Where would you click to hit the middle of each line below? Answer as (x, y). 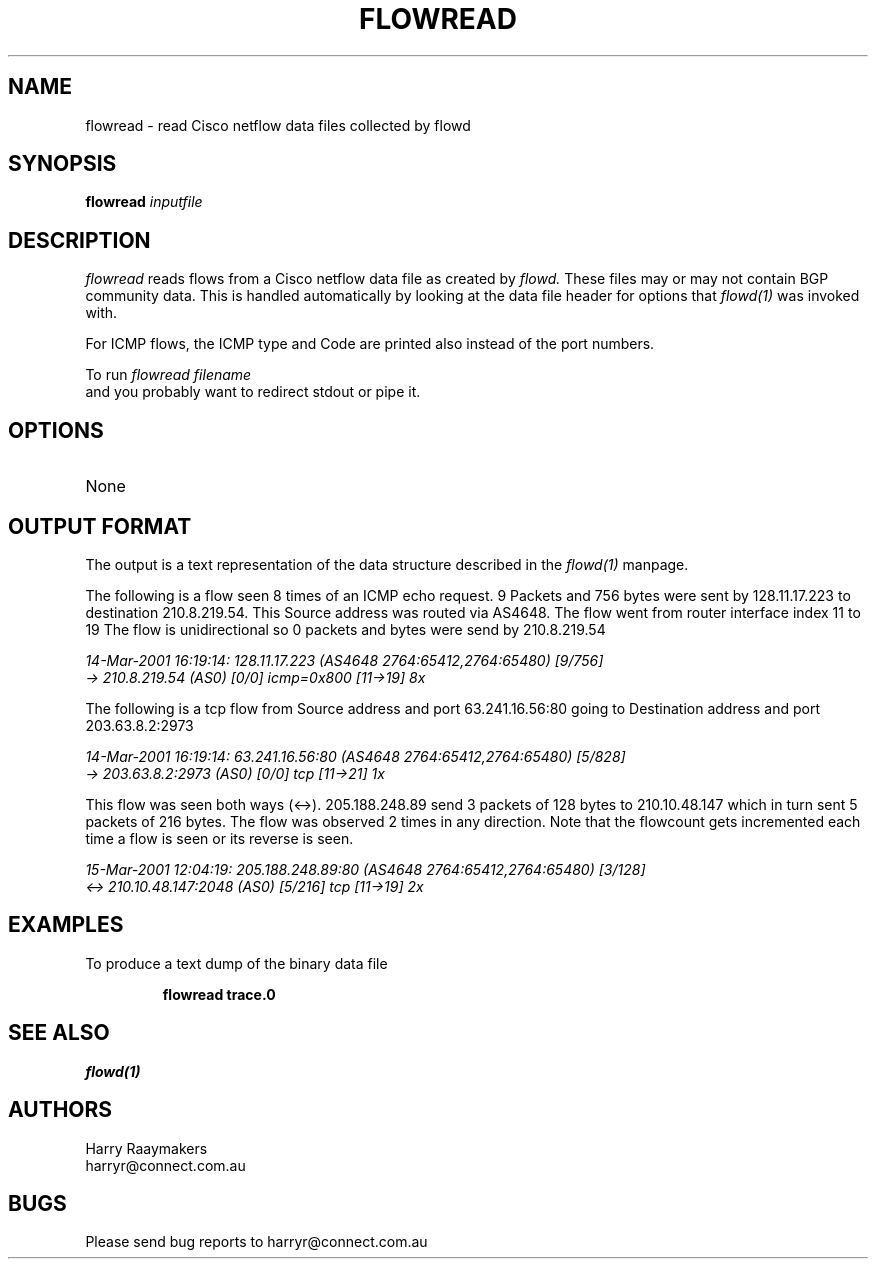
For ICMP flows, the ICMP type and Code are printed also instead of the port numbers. (370, 344)
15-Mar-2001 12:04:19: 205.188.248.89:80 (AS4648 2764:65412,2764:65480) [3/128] (365, 869)
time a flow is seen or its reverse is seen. (219, 838)
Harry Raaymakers (146, 1148)
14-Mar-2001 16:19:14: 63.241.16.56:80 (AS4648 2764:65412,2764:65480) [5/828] (355, 756)
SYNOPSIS (62, 164)
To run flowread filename (168, 375)
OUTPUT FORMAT (100, 526)
